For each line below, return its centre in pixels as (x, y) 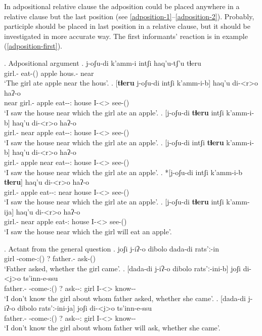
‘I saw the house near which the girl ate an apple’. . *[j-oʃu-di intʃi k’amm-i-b (123, 172)
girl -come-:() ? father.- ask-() (50, 258)
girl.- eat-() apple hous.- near (49, 73)
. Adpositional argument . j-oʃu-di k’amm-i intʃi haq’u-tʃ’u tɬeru (103, 62)
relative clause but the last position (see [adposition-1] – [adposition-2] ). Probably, (129, 16)
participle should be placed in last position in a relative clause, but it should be (127, 26)
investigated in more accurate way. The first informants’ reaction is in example (126, 36)
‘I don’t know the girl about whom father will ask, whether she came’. (112, 328)
